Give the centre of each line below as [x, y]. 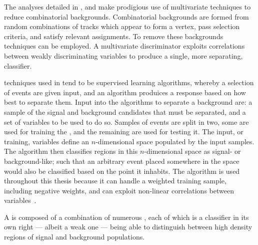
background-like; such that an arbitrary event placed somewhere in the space [122, 161]
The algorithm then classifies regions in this [71, 151]
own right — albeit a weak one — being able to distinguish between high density [128, 227]
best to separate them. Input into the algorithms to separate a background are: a [128, 102]
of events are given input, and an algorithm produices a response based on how [125, 92]
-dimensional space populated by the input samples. [175, 141]
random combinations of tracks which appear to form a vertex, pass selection [122, 26]
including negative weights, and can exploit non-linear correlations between [119, 190]
